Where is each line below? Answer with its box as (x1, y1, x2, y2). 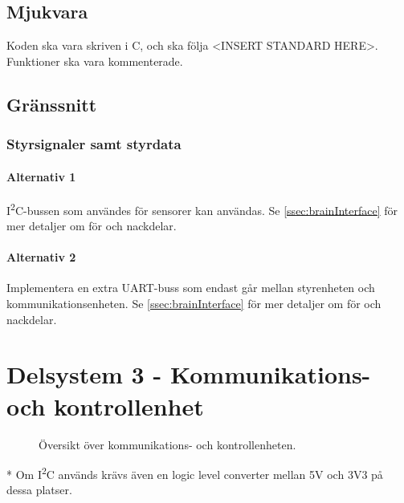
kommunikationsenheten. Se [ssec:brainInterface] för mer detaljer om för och (6, 295, 382, 312)
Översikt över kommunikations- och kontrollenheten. (39, 436, 296, 452)
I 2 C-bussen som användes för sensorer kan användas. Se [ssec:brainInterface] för (6, 199, 398, 218)
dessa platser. (6, 481, 72, 498)
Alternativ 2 (6, 249, 76, 266)
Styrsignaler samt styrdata (6, 134, 182, 154)
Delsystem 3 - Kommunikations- (6, 358, 371, 391)
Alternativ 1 (6, 168, 76, 185)
